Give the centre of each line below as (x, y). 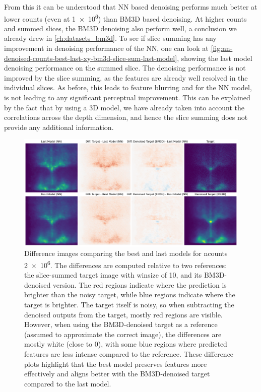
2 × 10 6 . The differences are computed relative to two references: (126, 264)
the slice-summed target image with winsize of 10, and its (113, 275)
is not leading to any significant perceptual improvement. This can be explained (127, 97)
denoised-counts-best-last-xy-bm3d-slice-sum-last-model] (91, 58)
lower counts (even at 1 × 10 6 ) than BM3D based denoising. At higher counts (125, 18)
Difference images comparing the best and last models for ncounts (126, 253)
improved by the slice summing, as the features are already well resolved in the (126, 77)
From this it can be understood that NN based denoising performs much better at (131, 7)
